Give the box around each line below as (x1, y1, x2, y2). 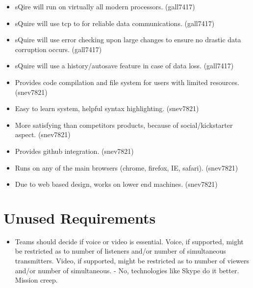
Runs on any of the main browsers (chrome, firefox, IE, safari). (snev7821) (15, 162, 238, 173)
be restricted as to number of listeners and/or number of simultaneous (15, 246, 226, 256)
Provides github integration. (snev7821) (15, 145, 134, 156)
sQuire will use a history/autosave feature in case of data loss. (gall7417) (15, 60, 234, 71)
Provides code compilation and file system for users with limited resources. (15, 77, 239, 87)
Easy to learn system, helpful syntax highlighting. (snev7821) (15, 103, 199, 114)
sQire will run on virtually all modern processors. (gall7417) (15, 1, 195, 11)
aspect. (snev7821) (15, 129, 71, 140)
